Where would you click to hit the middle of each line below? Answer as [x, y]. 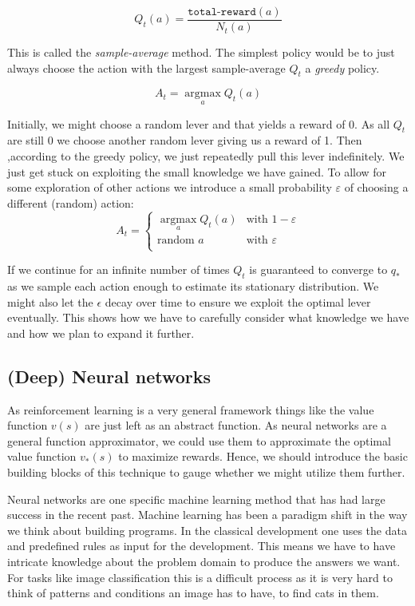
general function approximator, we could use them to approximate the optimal [199, 440]
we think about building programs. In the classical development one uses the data [207, 530]
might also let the [50, 301]
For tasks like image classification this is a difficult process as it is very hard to [200, 577]
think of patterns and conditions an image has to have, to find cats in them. [193, 593]
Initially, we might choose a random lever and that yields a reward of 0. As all [199, 123]
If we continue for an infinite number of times [119, 269]
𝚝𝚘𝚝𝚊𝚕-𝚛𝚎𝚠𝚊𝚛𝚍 [222, 12]
